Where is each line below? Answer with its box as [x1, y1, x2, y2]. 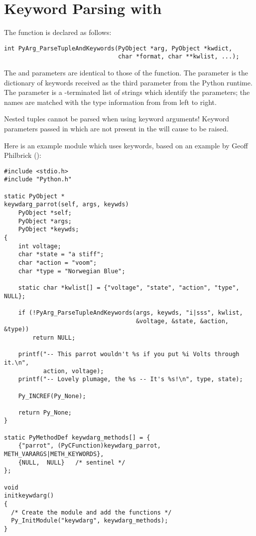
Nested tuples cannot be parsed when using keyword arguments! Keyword [4, 113, 230, 124]
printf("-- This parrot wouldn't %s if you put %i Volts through [18, 351, 240, 358]
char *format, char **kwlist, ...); [118, 53, 240, 60]
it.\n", [4, 359, 29, 366]
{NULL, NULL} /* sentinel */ [18, 459, 126, 466]
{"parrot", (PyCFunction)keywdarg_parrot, [18, 442, 161, 450]
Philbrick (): [4, 150, 41, 160]
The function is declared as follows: [4, 27, 112, 37]
